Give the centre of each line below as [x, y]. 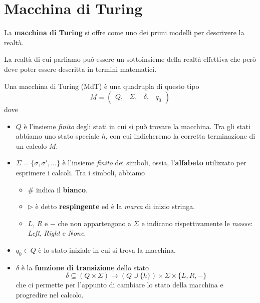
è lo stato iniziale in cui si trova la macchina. [107, 250]
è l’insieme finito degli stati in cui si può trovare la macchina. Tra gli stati [137, 126]
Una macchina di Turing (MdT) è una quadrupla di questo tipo [102, 86]
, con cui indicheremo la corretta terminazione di [180, 136]
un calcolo [31, 145]
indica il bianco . [62, 189]
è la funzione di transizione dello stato [85, 267]
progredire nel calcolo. [50, 295]
